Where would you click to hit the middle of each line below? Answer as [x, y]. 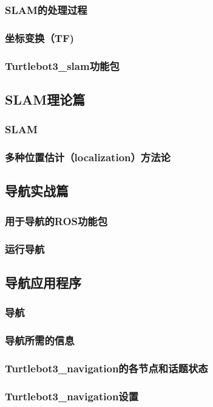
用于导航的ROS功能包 [56, 221]
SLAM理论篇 [45, 99]
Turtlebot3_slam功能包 [62, 65]
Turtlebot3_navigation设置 [72, 396]
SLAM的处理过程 [46, 9]
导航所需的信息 [40, 340]
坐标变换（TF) [40, 37]
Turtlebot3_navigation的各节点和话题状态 [106, 368]
